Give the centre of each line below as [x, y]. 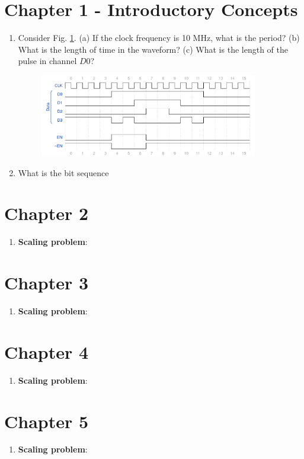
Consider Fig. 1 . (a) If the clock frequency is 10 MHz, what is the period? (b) [159, 38]
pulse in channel [47, 61]
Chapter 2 [47, 213]
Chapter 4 [47, 351]
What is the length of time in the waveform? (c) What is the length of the [153, 49]
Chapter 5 [47, 421]
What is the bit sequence [63, 172]
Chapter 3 [47, 283]
